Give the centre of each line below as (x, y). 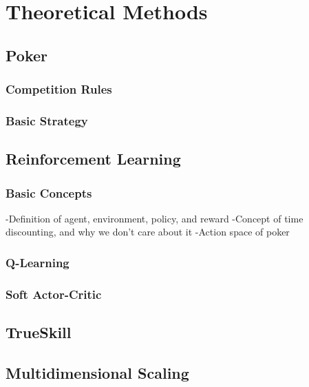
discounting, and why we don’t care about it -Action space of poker (148, 232)
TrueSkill (39, 332)
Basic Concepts (49, 192)
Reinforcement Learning (93, 159)
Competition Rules (59, 89)
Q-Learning (38, 262)
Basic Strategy (47, 120)
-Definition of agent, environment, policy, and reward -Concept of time (154, 218)
